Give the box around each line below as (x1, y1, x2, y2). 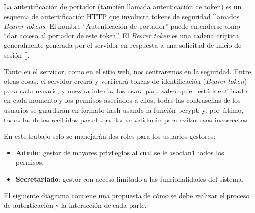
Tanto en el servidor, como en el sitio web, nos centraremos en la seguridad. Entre (4, 66, 251, 76)
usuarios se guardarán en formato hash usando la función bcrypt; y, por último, (4, 104, 244, 115)
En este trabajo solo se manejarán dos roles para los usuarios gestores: (4, 131, 216, 141)
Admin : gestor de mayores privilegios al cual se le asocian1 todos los (15, 147, 224, 157)
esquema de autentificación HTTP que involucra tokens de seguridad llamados (4, 11, 240, 21)
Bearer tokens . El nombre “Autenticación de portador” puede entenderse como (4, 21, 240, 31)
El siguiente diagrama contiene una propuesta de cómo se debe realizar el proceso (4, 190, 250, 200)
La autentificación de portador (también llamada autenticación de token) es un (4, 1, 242, 11)
